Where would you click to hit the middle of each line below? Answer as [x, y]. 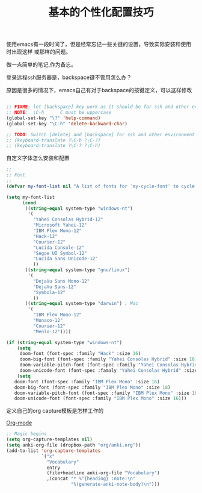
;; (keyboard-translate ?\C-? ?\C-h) [54, 146]
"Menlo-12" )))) [52, 331]
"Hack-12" [45, 236]
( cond [29, 203]
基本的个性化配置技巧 [101, 12]
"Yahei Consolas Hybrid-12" [68, 220]
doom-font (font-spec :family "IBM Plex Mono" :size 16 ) [87, 382]
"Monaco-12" [48, 321]
